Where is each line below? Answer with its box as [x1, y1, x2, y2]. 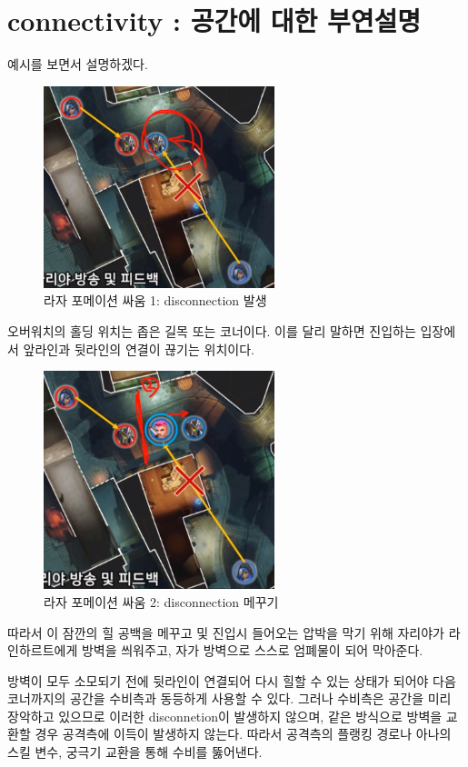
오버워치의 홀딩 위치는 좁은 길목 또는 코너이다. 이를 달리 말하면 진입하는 [7, 321, 416, 340]
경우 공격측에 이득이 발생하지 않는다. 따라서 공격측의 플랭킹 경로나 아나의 [35, 724, 452, 743]
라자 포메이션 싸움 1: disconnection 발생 [44, 291, 267, 310]
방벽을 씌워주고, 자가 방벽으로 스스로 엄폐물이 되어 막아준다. [81, 641, 423, 660]
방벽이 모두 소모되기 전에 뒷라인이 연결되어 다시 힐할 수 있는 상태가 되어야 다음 [7, 671, 456, 690]
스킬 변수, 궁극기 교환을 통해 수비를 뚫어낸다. [7, 742, 263, 762]
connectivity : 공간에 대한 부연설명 [7, 2, 421, 39]
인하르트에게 [7, 641, 78, 660]
